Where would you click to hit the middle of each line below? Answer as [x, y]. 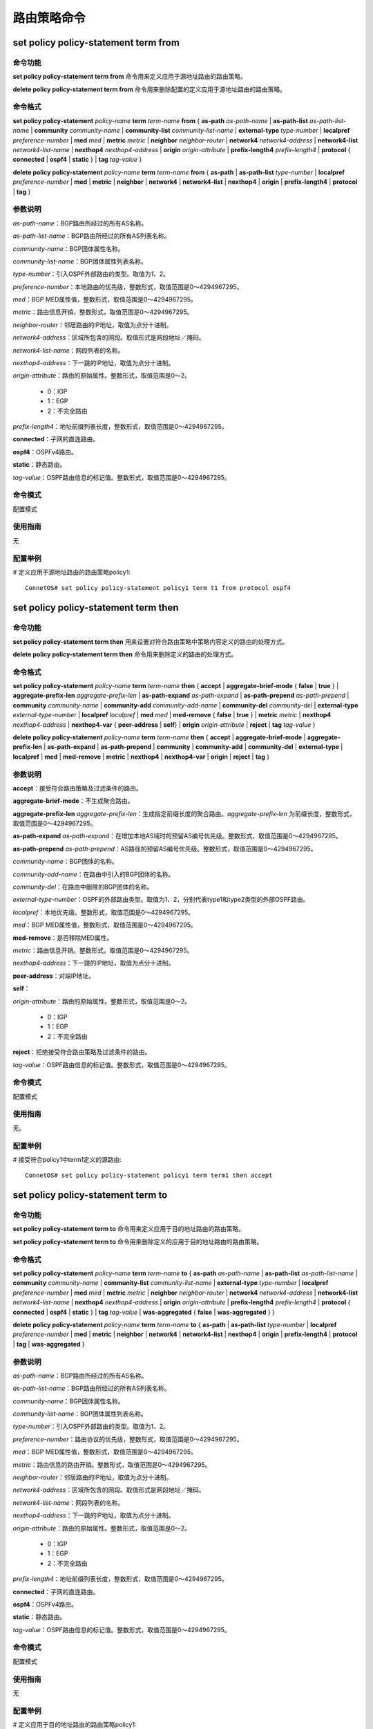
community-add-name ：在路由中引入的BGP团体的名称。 [94, 874]
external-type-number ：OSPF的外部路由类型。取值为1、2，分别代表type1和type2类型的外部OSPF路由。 [161, 900]
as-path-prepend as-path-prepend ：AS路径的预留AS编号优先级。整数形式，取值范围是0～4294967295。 [165, 849]
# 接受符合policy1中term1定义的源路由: [67, 1159]
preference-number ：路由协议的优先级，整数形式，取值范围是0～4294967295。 [128, 1439]
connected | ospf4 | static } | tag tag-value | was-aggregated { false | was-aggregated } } [144, 1312]
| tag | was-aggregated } [49, 1344]
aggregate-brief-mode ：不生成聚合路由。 [73, 801]
